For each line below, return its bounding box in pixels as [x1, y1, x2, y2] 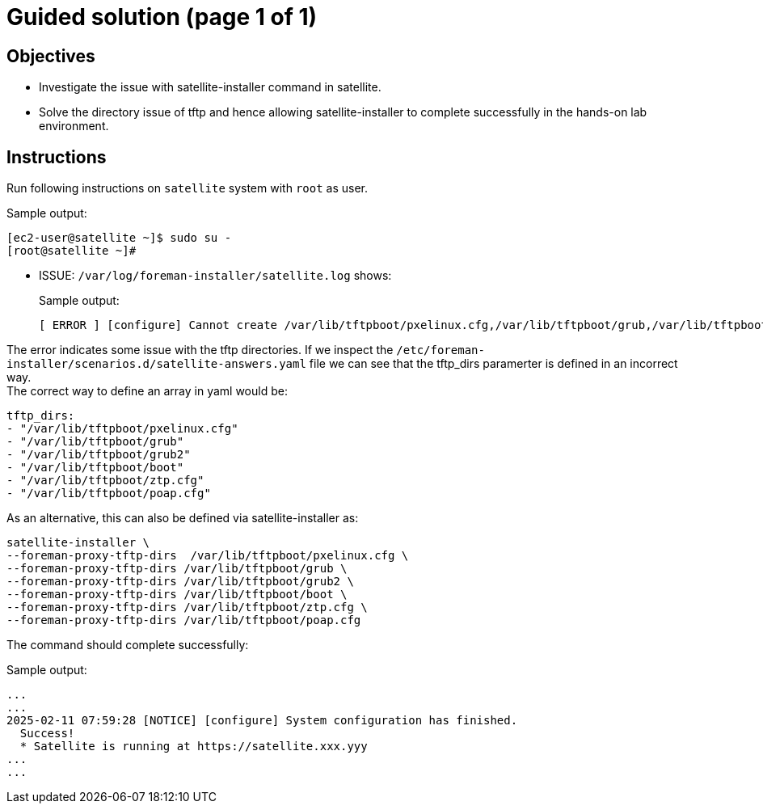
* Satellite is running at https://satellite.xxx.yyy [19, 740, 368, 753]
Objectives [6, 45, 95, 66]
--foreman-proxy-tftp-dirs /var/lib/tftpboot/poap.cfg [6, 614, 361, 627]
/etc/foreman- [396, 344, 485, 357]
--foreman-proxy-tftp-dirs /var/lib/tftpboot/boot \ [6, 588, 348, 601]
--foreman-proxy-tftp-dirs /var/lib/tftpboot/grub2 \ [6, 575, 354, 589]
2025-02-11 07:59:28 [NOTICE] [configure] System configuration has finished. [6, 714, 518, 728]
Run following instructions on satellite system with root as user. [6, 181, 368, 196]
